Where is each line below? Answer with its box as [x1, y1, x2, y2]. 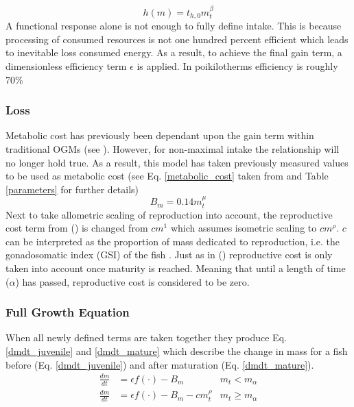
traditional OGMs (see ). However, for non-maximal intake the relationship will [5, 142, 340, 156]
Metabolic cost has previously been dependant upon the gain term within [5, 128, 314, 143]
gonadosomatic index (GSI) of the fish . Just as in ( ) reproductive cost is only [5, 247, 333, 262]
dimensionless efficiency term [5, 59, 127, 73]
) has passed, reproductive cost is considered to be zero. [15, 274, 250, 288]
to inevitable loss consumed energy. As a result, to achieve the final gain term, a [5, 45, 342, 60]
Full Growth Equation [5, 304, 130, 321]
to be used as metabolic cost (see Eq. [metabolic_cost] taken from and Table [5, 169, 329, 183]
